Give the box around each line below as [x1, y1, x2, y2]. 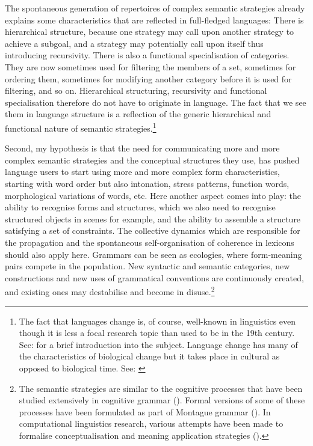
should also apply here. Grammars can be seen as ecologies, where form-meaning [5, 248, 302, 260]
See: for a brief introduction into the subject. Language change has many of [19, 338, 298, 350]
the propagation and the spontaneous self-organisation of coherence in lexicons [5, 236, 294, 248]
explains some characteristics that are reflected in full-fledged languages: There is [5, 13, 304, 26]
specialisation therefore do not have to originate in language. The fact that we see [5, 96, 306, 108]
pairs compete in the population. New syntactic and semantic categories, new [5, 260, 290, 272]
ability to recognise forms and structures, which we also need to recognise [5, 201, 276, 213]
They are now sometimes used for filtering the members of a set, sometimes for [5, 60, 296, 73]
